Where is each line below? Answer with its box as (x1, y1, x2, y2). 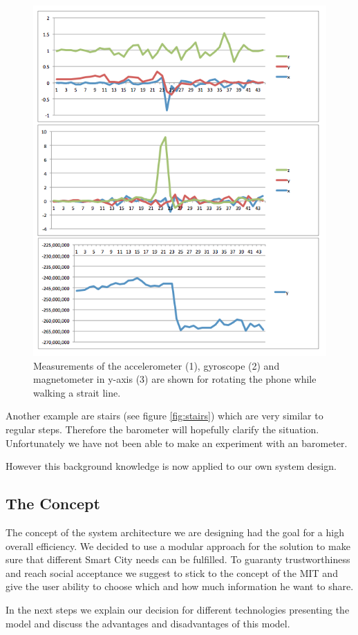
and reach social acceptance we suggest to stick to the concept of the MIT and (6, 565, 338, 580)
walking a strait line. (33, 385, 121, 399)
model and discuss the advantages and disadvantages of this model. (6, 616, 290, 630)
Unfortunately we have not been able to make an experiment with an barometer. (6, 435, 348, 450)
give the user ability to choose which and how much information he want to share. (6, 579, 354, 594)
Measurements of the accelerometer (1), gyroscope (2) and (33, 358, 280, 372)
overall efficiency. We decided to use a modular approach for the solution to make (6, 538, 350, 553)
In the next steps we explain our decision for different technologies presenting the (6, 602, 350, 616)
